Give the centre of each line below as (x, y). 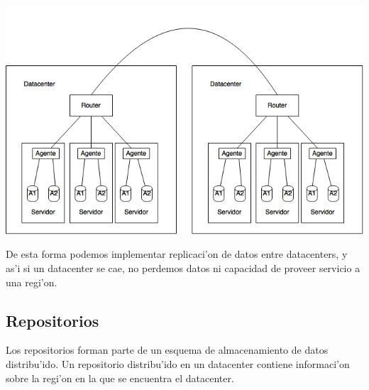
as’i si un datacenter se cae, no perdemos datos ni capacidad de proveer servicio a (183, 267)
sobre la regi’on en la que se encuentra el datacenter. (120, 378)
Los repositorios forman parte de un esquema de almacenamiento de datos (167, 350)
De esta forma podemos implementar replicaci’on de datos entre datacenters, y (177, 254)
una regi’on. (32, 282)
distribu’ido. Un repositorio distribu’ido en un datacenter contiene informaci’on (178, 363)
